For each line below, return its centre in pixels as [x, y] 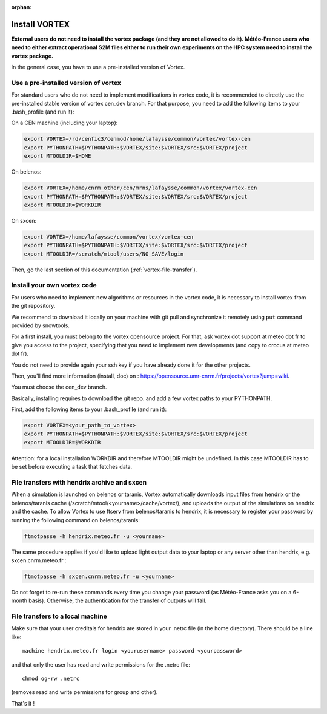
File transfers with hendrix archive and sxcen [79, 482]
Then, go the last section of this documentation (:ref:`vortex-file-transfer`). [104, 270]
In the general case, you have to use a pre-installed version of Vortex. [98, 67]
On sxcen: [24, 220]
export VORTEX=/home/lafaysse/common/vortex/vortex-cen [109, 236]
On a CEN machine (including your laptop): [64, 123]
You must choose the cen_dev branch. [59, 387]
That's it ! [23, 703]
